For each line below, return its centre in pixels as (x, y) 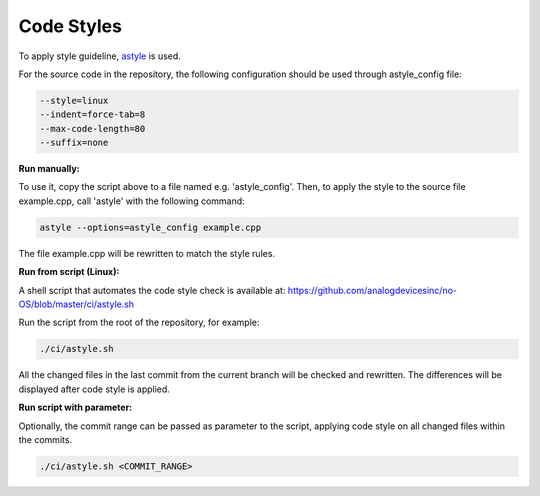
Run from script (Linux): (69, 272)
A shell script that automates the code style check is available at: (152, 290)
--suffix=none (74, 143)
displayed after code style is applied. (94, 389)
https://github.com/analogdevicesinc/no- (372, 290)
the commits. (45, 439)
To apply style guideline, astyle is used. (100, 56)
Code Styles (70, 26)
